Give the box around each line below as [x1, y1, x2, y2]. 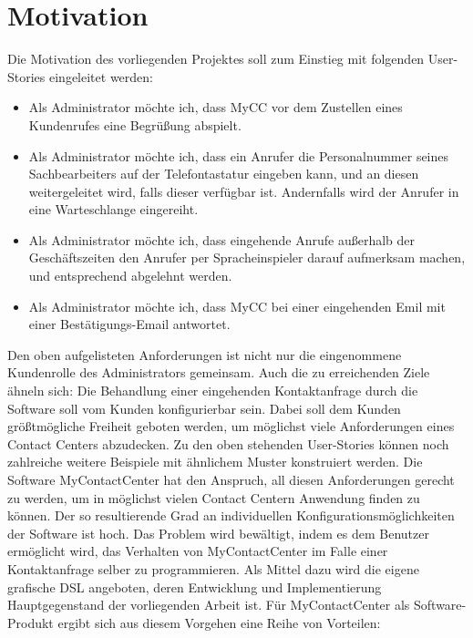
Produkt [7, 612, 54, 632]
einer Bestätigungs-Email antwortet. [28, 314, 231, 334]
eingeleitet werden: [49, 67, 153, 86]
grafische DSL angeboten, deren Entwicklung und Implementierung [7, 577, 382, 596]
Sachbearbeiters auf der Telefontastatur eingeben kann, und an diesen [28, 164, 419, 183]
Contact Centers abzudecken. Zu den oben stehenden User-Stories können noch [7, 434, 449, 453]
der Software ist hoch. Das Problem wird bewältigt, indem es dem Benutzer [7, 523, 429, 542]
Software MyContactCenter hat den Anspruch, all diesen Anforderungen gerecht [7, 470, 455, 489]
